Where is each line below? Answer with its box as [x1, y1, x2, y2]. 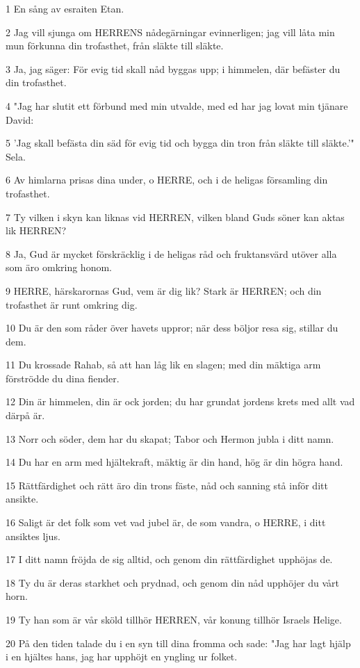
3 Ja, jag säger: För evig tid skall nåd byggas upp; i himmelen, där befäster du [6, 61, 341, 76]
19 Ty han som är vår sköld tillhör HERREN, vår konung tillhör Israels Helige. [6, 612, 342, 626]
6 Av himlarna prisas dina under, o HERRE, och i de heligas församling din [6, 172, 328, 187]
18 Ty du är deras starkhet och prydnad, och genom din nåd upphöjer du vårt [6, 575, 339, 589]
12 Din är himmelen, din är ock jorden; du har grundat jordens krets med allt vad [6, 394, 355, 409]
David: [6, 112, 34, 127]
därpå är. [6, 408, 45, 423]
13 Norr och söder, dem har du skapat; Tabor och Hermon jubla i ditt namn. [6, 431, 334, 446]
